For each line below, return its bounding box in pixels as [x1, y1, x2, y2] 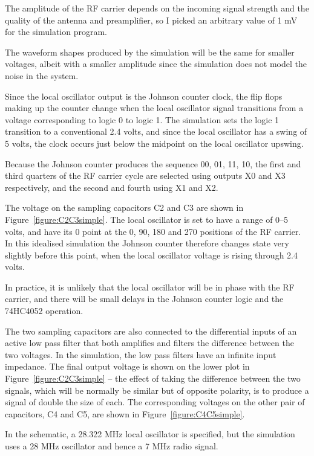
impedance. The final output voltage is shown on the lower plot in [5, 360, 250, 373]
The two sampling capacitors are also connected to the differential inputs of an [5, 324, 297, 337]
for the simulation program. [5, 25, 107, 38]
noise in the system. [5, 69, 79, 82]
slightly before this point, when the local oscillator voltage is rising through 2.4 [5, 248, 298, 261]
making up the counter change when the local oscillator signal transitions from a [5, 101, 304, 114]
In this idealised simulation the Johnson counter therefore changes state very [5, 237, 289, 249]
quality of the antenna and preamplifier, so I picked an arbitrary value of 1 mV [5, 13, 298, 26]
